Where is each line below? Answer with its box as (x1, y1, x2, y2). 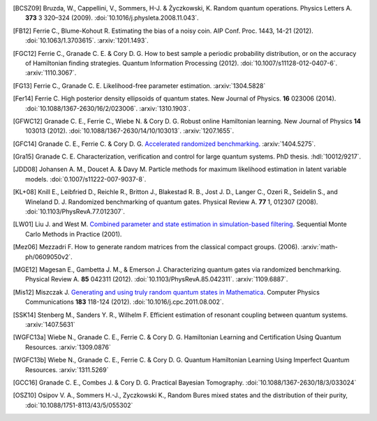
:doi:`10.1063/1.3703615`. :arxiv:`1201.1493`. (25, 36, 149, 45)
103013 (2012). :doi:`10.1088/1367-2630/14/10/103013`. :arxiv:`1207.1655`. (25, 126, 234, 135)
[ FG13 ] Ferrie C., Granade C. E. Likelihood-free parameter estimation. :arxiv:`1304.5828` (13, 81, 266, 90)
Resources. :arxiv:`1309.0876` (25, 343, 111, 351)
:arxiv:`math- (300, 243, 338, 251)
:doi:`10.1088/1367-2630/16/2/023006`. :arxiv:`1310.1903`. (25, 104, 191, 112)
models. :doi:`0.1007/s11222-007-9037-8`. (25, 175, 147, 183)
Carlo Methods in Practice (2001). (25, 230, 122, 238)
